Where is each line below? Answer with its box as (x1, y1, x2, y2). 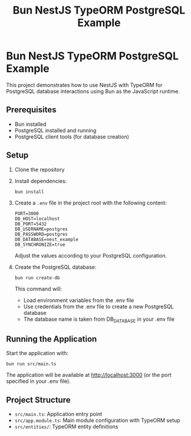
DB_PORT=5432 (14, 221, 47, 227)
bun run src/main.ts (6, 361, 57, 367)
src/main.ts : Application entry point (14, 410, 103, 417)
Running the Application (6, 334, 97, 344)
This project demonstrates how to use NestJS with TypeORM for (6, 81, 163, 89)
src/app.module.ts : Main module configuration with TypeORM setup (14, 417, 181, 424)
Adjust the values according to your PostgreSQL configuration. (14, 252, 167, 259)
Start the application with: (6, 350, 69, 357)
